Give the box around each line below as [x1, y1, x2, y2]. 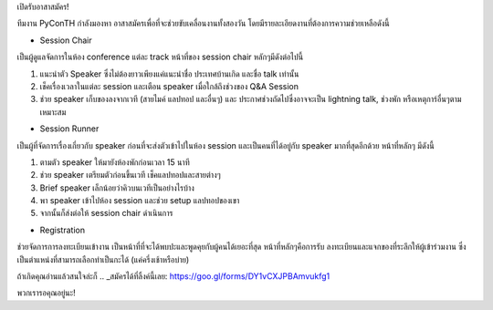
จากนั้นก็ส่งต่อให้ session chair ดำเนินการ [39, 208, 173, 219]
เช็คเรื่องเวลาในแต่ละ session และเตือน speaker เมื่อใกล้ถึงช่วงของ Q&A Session [39, 80, 299, 91]
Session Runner [39, 123, 100, 134]
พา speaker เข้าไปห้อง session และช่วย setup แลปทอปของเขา [39, 195, 240, 206]
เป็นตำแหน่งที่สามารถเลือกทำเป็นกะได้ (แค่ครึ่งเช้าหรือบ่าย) [16, 253, 190, 264]
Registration [39, 224, 86, 235]
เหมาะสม [39, 106, 67, 118]
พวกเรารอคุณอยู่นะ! [16, 287, 77, 298]
